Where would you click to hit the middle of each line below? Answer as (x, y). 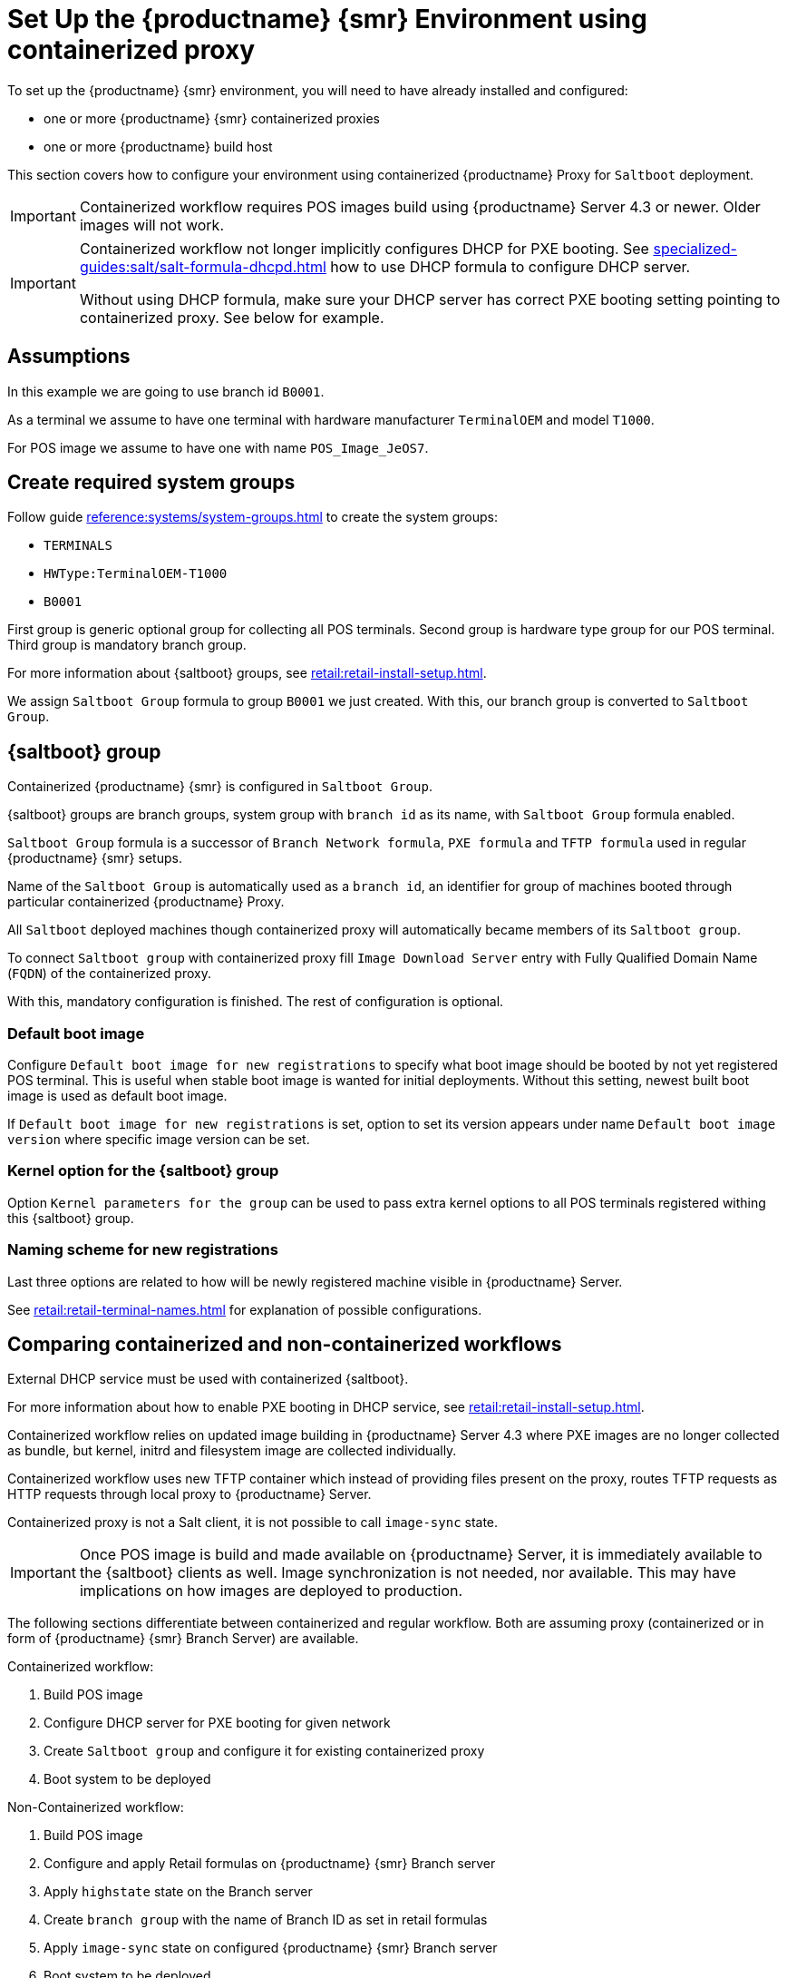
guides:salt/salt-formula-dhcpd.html (203, 266)
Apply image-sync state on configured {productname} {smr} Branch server (271, 1948)
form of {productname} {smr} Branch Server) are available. (183, 1639)
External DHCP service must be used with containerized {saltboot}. (208, 1379)
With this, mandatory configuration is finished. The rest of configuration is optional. (256, 1002)
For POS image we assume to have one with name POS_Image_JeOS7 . (218, 447)
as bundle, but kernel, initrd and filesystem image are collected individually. (232, 1451)
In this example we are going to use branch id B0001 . (166, 391)
